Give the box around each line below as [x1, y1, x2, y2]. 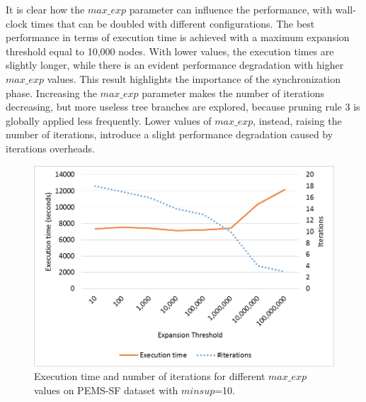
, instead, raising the [253, 113, 342, 128]
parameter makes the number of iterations [142, 85, 324, 100]
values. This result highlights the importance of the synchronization [47, 71, 341, 86]
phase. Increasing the [6, 85, 97, 100]
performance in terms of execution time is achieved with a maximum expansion [6, 30, 350, 45]
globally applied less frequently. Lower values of [6, 113, 212, 128]
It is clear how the [6, 2, 85, 16]
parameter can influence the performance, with [129, 2, 333, 16]
